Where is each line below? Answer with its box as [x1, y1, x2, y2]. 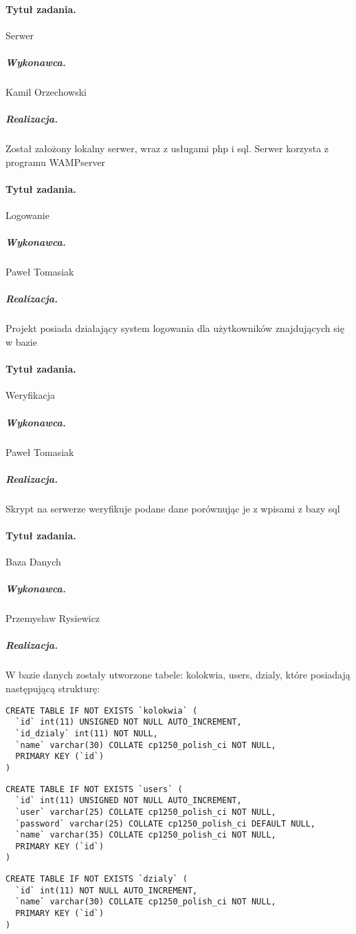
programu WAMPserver [5, 154, 106, 169]
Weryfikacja [5, 388, 56, 402]
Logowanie [5, 208, 49, 222]
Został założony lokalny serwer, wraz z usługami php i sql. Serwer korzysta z [5, 141, 329, 156]
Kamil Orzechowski [5, 84, 87, 98]
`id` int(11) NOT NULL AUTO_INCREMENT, [15, 885, 198, 895]
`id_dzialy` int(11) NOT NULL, [15, 728, 158, 738]
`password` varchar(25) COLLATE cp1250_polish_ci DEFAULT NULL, [15, 818, 316, 829]
